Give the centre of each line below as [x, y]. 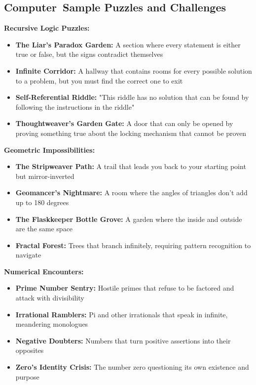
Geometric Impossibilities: [50, 150]
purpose [27, 376]
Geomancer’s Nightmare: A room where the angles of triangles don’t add [131, 192]
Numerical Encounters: [44, 271]
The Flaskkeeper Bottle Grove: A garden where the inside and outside [129, 219]
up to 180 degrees [42, 202]
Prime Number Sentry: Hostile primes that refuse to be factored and [125, 288]
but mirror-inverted [45, 176]
